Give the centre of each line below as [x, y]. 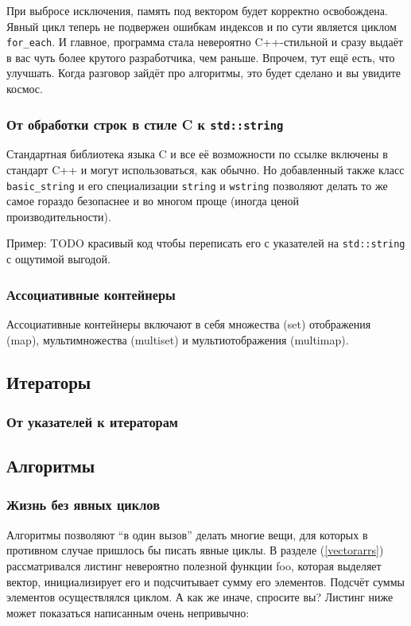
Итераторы [49, 382]
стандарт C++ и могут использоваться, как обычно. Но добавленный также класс [205, 169]
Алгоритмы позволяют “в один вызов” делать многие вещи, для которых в [187, 534]
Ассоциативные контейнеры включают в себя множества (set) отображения [189, 323]
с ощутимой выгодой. [58, 259]
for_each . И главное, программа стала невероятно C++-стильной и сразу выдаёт [205, 42]
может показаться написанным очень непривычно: [128, 612]
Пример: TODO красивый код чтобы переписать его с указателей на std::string [206, 243]
